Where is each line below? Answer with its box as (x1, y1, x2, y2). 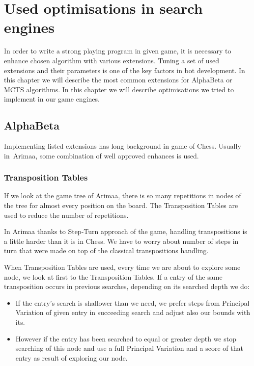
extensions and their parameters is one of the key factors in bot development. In (4, 65, 245, 75)
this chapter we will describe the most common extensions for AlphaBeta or (4, 75, 232, 85)
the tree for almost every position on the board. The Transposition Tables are (4, 200, 238, 210)
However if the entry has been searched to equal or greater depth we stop (15, 333, 236, 343)
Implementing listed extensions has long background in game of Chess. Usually (4, 141, 241, 151)
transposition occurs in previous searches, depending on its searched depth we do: (4, 281, 250, 291)
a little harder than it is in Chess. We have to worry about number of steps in (4, 235, 239, 246)
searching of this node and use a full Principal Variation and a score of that (15, 343, 243, 353)
